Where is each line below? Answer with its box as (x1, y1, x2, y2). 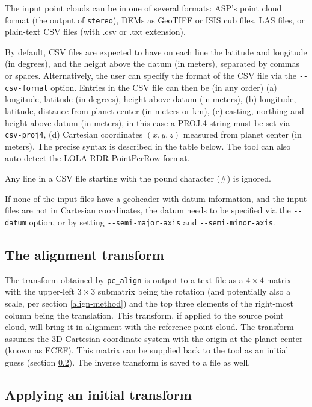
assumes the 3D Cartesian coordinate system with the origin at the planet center (5, 332, 303, 344)
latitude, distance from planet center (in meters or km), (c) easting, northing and (5, 104, 304, 117)
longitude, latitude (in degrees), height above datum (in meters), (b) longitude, (5, 93, 296, 105)
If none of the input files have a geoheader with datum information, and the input (5, 192, 307, 204)
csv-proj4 (5, 131, 44, 140)
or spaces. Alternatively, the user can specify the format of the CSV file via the (5, 69, 297, 82)
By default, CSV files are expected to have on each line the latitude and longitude (5, 45, 307, 58)
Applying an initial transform (5, 385, 192, 403)
